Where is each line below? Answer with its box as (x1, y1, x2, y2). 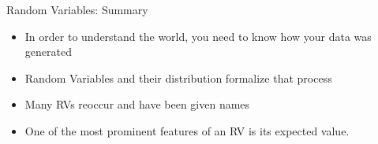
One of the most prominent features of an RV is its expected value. (24, 122, 350, 138)
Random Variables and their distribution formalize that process (24, 69, 332, 86)
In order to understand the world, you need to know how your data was (24, 28, 372, 44)
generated (24, 43, 72, 60)
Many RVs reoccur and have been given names (24, 96, 250, 113)
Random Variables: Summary (6, 2, 148, 17)
